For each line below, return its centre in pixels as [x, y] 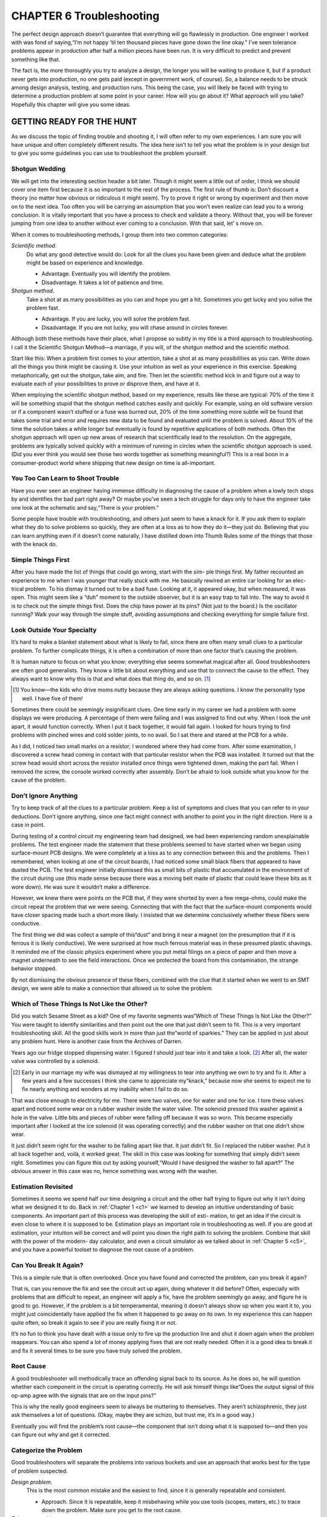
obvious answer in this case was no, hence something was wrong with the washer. [114, 1171]
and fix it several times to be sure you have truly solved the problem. [97, 1351]
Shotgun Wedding [38, 169]
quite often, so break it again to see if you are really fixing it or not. [94, 1322]
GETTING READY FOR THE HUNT [74, 122]
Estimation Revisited [42, 1186]
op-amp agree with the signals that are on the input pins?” [84, 1395]
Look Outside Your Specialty [54, 630]
